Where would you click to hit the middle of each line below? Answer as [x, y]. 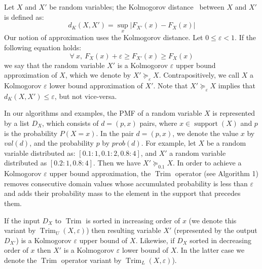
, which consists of [70, 123]
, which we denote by [98, 75]
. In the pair [115, 133]
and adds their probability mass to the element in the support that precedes [122, 193]
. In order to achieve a [207, 163]
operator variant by [91, 260]
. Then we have [117, 163]
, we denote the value [205, 133]
